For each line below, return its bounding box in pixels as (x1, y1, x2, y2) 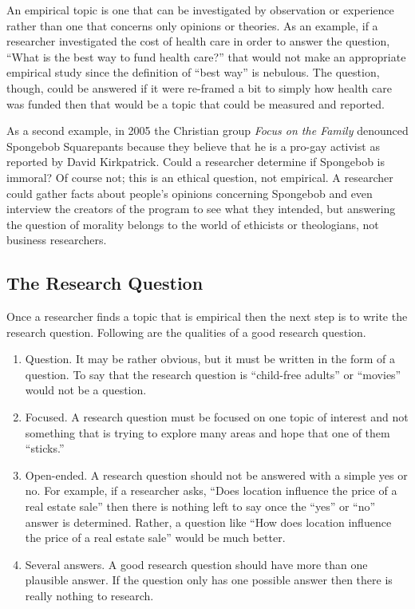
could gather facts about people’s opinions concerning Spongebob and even (6, 184, 373, 201)
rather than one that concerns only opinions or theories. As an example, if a (6, 17, 378, 34)
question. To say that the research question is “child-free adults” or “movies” (25, 366, 401, 382)
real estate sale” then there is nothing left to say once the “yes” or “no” (25, 498, 376, 515)
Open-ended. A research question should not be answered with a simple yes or (25, 466, 408, 483)
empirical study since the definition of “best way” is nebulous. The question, (6, 64, 380, 81)
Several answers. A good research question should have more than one (25, 556, 368, 572)
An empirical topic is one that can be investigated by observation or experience (6, 2, 394, 18)
